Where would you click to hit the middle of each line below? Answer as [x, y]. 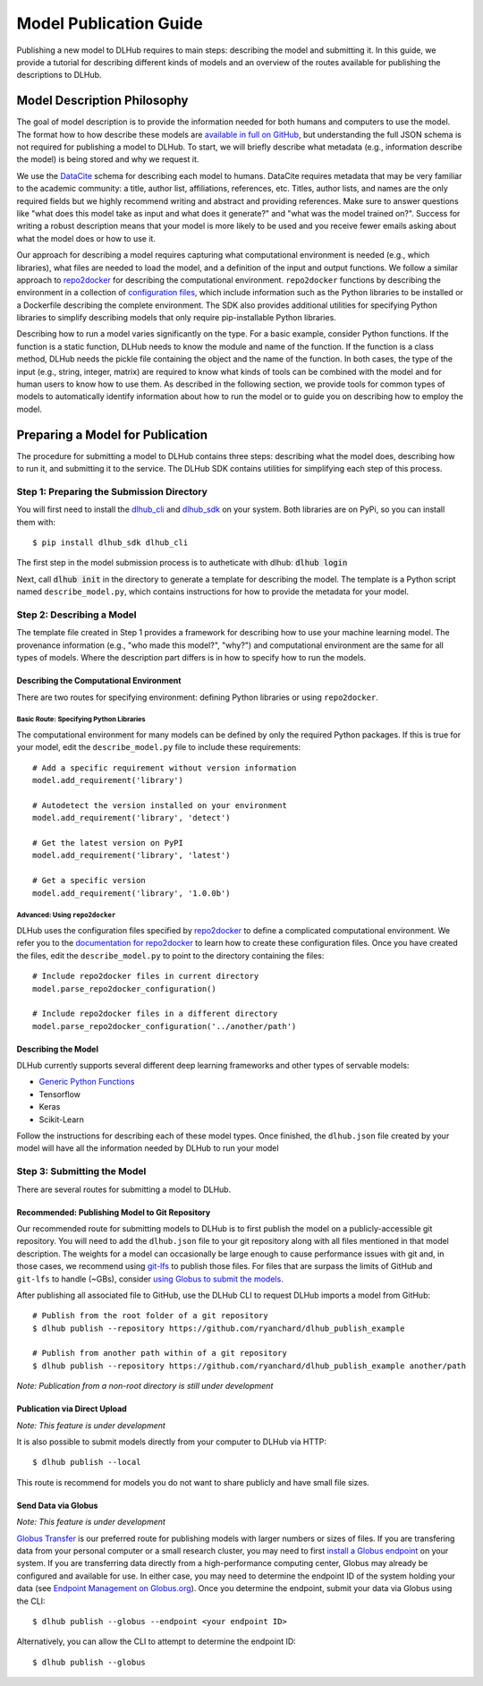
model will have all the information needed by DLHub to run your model [148, 1148]
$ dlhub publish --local [87, 1462]
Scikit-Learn [62, 1120]
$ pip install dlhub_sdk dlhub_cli [110, 543]
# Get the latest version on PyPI [108, 843]
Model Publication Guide [110, 23]
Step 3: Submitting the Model [81, 1171]
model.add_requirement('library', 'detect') [132, 818]
